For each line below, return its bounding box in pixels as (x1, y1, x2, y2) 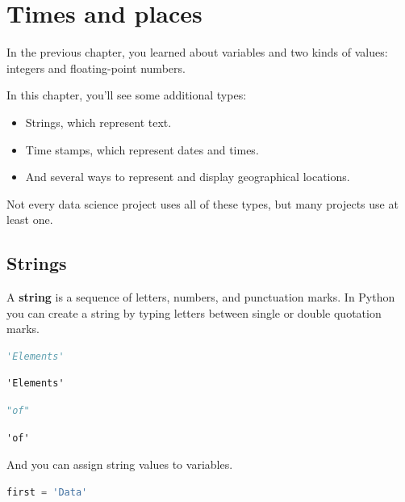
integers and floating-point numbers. (6, 59, 186, 76)
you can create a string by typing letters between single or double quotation (6, 304, 382, 321)
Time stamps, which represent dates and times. (25, 141, 259, 158)
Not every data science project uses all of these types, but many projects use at (6, 195, 399, 212)
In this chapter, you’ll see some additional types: (6, 86, 247, 103)
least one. (6, 211, 53, 228)
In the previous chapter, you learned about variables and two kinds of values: (6, 44, 388, 61)
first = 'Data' (6, 486, 88, 498)
